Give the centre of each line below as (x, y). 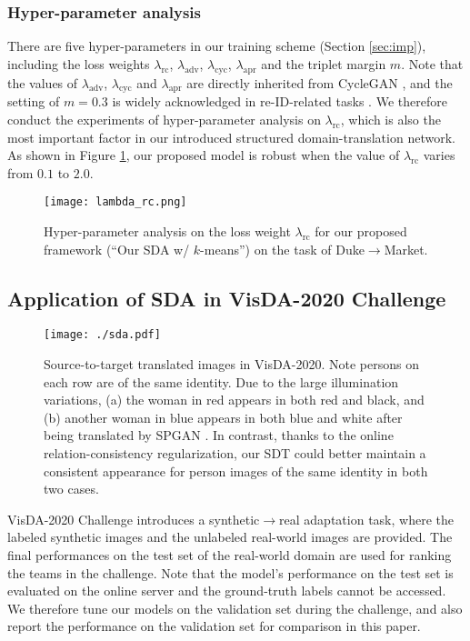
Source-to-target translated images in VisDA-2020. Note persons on (231, 364)
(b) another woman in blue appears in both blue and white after (223, 417)
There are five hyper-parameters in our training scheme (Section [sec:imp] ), (217, 46)
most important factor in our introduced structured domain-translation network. (231, 137)
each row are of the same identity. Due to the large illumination (221, 381)
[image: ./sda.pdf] (102, 335)
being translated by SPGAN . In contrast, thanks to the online (219, 435)
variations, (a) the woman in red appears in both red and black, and (234, 400)
